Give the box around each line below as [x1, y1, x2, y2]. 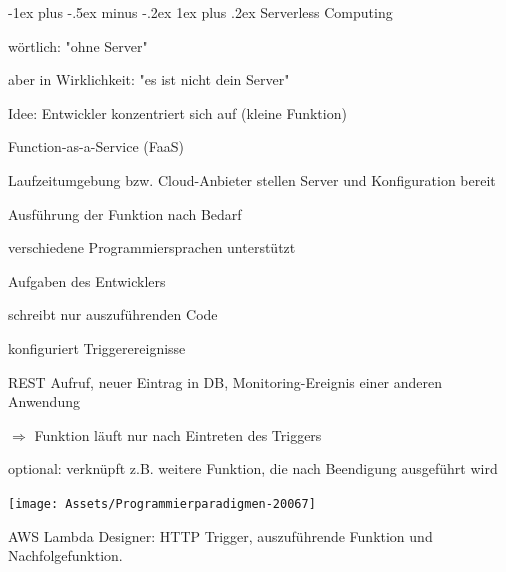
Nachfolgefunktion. [8, 545, 123, 566]
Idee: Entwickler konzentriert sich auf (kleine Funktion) [8, 102, 347, 123]
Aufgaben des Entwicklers [8, 270, 166, 291]
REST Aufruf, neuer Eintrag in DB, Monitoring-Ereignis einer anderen [8, 371, 443, 392]
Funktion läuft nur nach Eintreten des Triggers [34, 424, 322, 445]
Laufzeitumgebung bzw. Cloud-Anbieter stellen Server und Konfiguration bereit [8, 169, 496, 190]
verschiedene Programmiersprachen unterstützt [8, 237, 296, 258]
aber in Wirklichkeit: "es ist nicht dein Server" [8, 69, 290, 90]
